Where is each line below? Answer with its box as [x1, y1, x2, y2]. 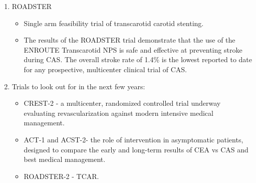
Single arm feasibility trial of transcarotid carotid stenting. [24, 18, 204, 28]
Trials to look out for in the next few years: [12, 81, 145, 91]
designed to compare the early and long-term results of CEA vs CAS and [24, 144, 248, 154]
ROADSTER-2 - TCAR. [24, 170, 99, 181]
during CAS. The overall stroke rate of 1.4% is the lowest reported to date [24, 54, 252, 65]
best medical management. [24, 154, 106, 164]
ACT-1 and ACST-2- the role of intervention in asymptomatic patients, [24, 134, 243, 144]
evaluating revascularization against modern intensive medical [24, 107, 213, 118]
